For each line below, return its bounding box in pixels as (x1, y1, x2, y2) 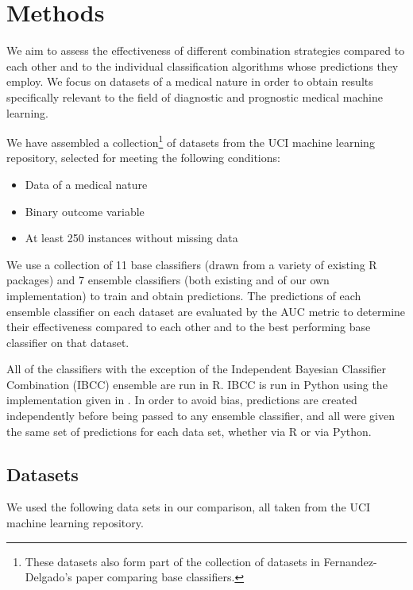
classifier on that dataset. (6, 334, 129, 350)
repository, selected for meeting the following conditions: (6, 149, 280, 166)
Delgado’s (25, 569, 72, 585)
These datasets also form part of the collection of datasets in (25, 553, 320, 569)
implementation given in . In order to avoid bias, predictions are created (6, 391, 357, 408)
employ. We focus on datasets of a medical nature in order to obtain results (6, 73, 373, 90)
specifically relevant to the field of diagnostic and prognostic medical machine (6, 88, 383, 105)
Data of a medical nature (25, 175, 148, 192)
